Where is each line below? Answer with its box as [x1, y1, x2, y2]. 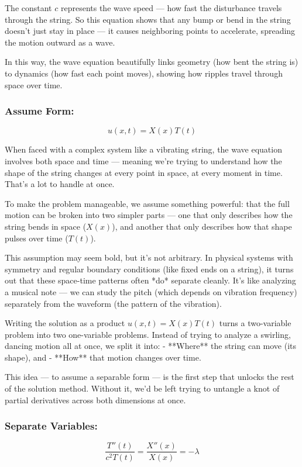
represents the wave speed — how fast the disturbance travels [60, 2, 282, 13]
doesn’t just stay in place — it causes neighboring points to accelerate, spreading [5, 25, 296, 37]
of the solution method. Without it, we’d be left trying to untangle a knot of [5, 382, 280, 395]
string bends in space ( [5, 220, 87, 232]
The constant [5, 2, 52, 13]
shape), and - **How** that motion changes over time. [5, 351, 201, 363]
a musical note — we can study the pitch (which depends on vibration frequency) [5, 285, 297, 298]
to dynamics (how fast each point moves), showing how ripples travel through [5, 67, 283, 79]
